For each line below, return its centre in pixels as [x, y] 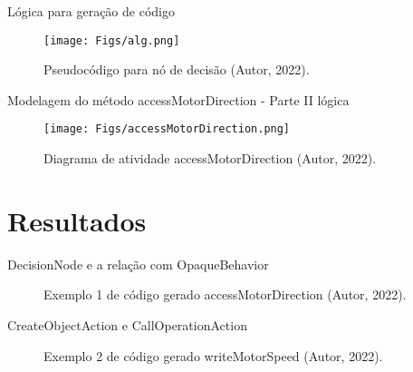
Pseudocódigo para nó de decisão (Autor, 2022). [177, 69]
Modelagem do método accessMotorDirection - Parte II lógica [178, 99]
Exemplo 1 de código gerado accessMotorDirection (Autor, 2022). [225, 294]
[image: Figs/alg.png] [112, 40]
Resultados [77, 220]
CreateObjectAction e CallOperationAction [127, 325]
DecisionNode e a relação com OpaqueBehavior [138, 264]
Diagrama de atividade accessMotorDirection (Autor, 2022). [210, 158]
